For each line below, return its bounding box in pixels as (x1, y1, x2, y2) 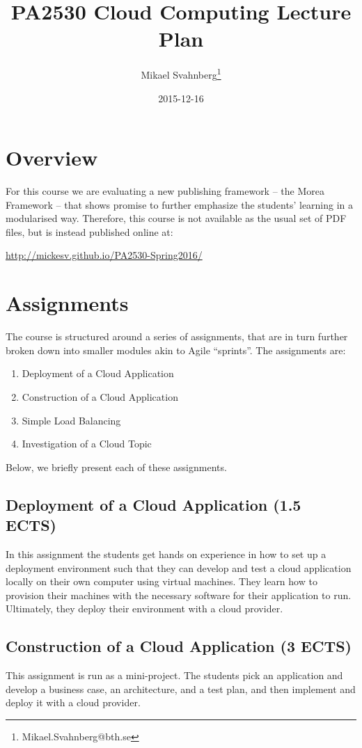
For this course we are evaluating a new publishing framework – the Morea (6, 184, 324, 198)
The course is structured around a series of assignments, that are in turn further (6, 329, 348, 344)
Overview (6, 143, 98, 172)
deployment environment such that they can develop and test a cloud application (6, 560, 352, 575)
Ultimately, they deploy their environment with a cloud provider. (6, 601, 283, 616)
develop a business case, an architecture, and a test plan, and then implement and (6, 681, 356, 696)
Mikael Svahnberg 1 (141, 65, 221, 81)
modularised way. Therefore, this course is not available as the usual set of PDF (6, 211, 347, 225)
